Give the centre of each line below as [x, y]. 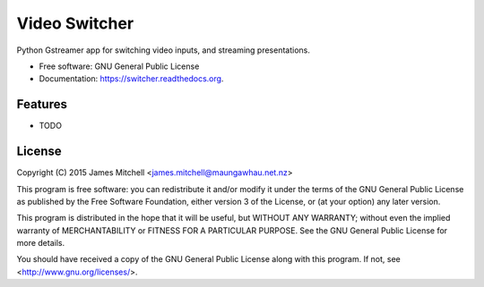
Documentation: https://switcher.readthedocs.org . [131, 79]
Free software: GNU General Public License [119, 66]
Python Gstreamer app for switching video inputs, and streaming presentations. [164, 50]
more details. [41, 243]
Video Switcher [75, 23]
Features [42, 104]
